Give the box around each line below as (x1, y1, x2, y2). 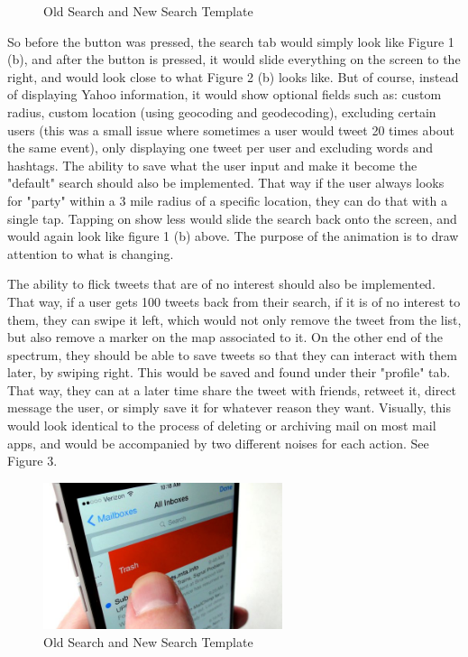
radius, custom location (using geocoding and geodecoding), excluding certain (7, 102, 436, 121)
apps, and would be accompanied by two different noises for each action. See (7, 433, 429, 452)
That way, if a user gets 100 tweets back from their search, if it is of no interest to (7, 291, 461, 310)
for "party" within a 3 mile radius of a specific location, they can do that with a (7, 190, 447, 209)
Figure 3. (7, 451, 58, 470)
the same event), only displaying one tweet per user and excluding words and (7, 138, 434, 157)
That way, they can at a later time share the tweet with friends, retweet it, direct (7, 380, 457, 399)
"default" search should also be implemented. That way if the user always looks (7, 173, 445, 192)
